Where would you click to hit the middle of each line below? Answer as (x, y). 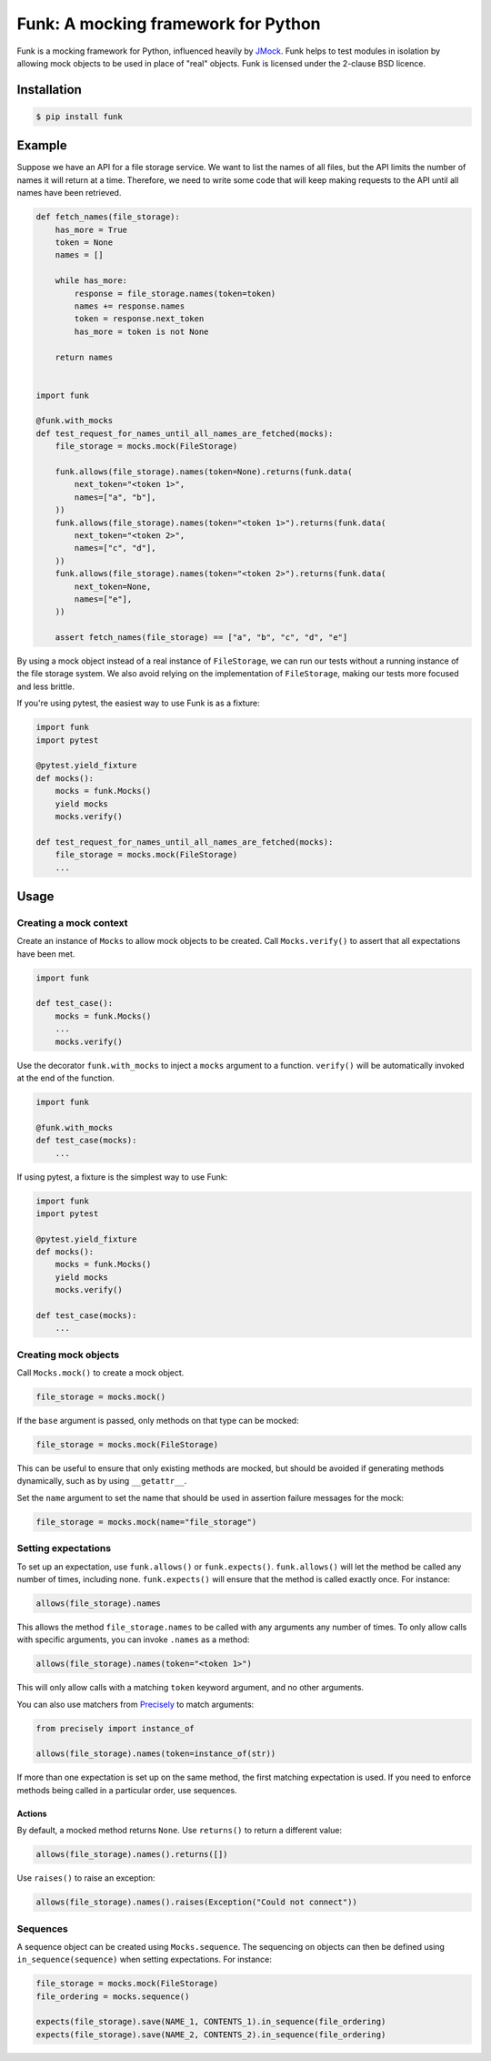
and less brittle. (46, 686)
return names (84, 357)
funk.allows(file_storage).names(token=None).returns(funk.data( (204, 472)
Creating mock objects (68, 1355)
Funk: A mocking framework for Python (169, 24)
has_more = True (91, 229)
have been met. (46, 954)
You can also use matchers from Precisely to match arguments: (135, 1704)
